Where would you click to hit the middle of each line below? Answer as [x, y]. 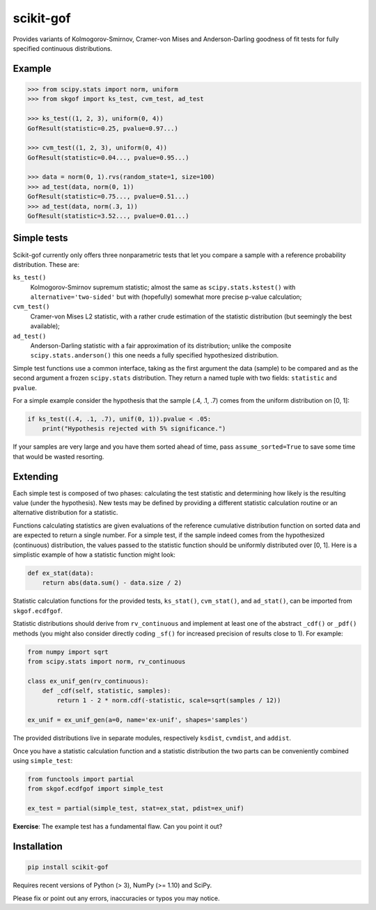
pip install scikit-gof [68, 867]
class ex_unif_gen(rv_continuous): [88, 681]
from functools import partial [81, 779]
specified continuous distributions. [63, 48]
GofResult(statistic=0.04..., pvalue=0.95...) [108, 157]
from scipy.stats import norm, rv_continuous [107, 661]
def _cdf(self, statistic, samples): [107, 691]
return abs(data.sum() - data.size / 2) [112, 583]
